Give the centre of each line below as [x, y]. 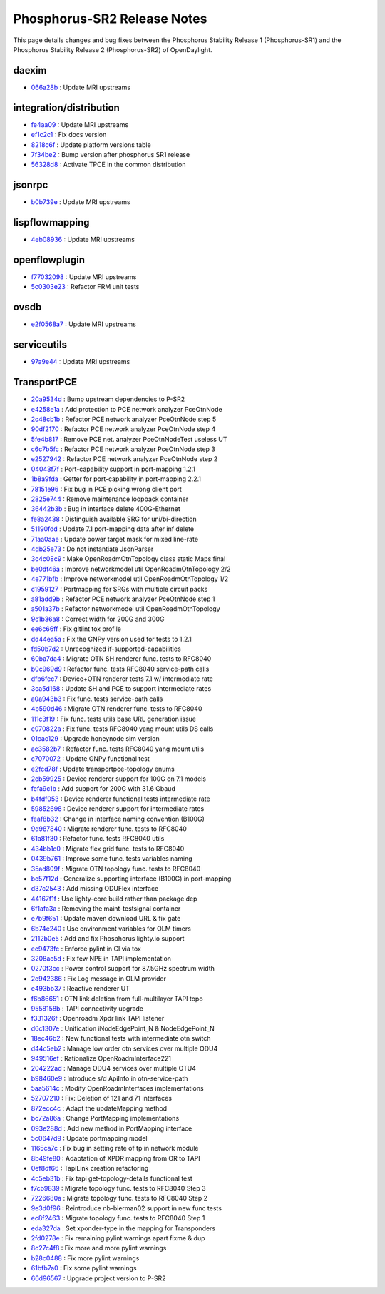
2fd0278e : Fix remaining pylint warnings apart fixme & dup [118, 1238]
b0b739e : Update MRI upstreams [81, 202]
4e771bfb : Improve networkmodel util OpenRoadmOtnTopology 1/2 [130, 579]
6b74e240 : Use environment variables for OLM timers [111, 929]
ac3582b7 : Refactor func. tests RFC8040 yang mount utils [118, 749]
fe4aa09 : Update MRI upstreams [80, 124]
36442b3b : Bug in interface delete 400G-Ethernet [106, 509]
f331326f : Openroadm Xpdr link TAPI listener [98, 1018]
